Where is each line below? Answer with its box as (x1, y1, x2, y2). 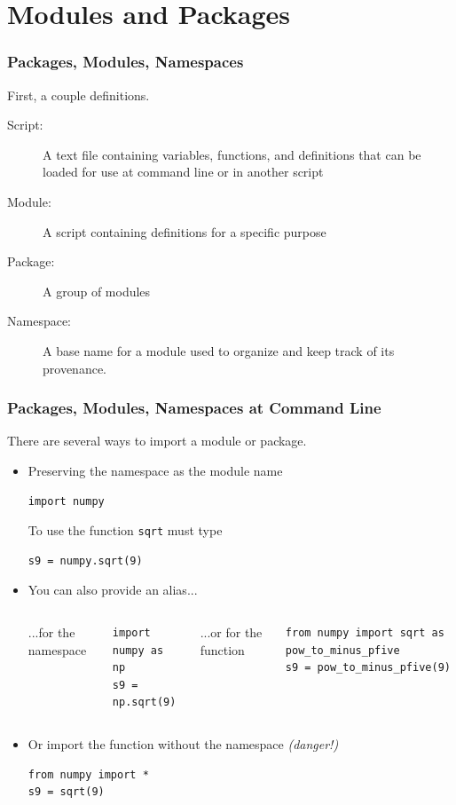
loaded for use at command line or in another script (43, 162, 324, 181)
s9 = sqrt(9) (28, 785, 105, 799)
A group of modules (43, 281, 151, 300)
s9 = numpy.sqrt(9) (28, 554, 143, 567)
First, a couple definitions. (7, 85, 150, 104)
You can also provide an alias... (28, 580, 198, 599)
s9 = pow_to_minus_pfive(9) (285, 661, 451, 675)
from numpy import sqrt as (285, 626, 444, 639)
